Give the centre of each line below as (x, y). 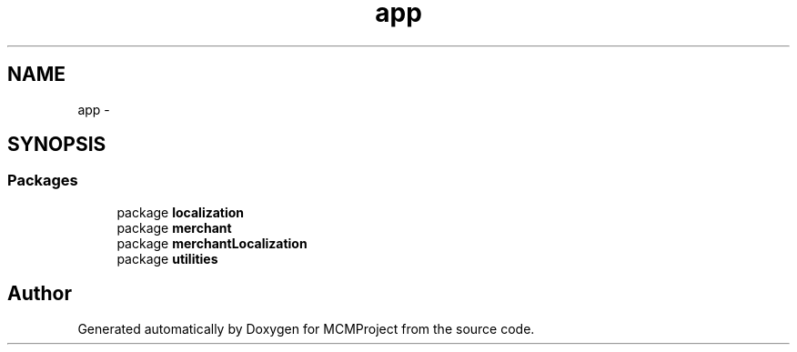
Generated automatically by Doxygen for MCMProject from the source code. (306, 328)
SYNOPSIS (57, 145)
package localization (181, 212)
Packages (43, 181)
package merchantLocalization (212, 243)
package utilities (167, 258)
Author (40, 294)
